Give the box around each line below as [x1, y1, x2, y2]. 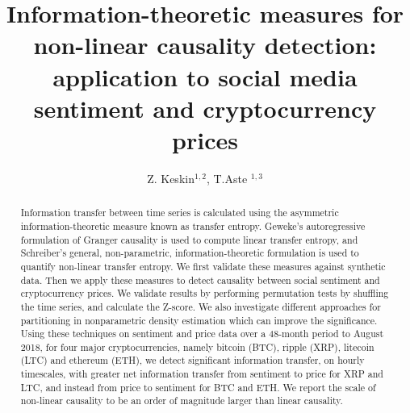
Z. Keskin [147, 169, 195, 186]
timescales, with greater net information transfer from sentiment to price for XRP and [20, 367, 383, 381]
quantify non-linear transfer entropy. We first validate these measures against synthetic [20, 259, 386, 273]
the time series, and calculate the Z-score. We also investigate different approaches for [20, 299, 381, 313]
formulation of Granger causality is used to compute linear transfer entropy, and [20, 232, 358, 246]
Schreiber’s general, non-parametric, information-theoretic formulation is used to [20, 246, 359, 260]
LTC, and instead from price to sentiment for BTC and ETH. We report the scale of [20, 380, 376, 394]
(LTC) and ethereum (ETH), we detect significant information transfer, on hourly [20, 353, 365, 367]
